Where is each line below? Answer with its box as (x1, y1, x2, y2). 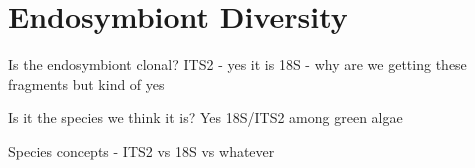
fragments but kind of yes (8, 73, 165, 94)
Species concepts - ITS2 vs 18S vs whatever (8, 140, 275, 161)
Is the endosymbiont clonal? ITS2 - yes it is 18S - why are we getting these (8, 54, 467, 75)
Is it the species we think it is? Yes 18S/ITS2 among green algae (8, 107, 403, 128)
